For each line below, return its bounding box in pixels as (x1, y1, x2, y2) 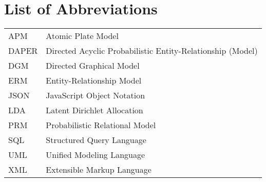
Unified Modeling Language (46, 149, 145, 161)
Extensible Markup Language (46, 164, 151, 176)
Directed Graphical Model (46, 59, 140, 72)
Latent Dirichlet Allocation (46, 104, 143, 116)
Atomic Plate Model (46, 30, 119, 42)
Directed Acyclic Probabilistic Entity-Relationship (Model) (46, 45, 258, 57)
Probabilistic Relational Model (46, 119, 156, 131)
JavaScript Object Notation (46, 89, 145, 102)
